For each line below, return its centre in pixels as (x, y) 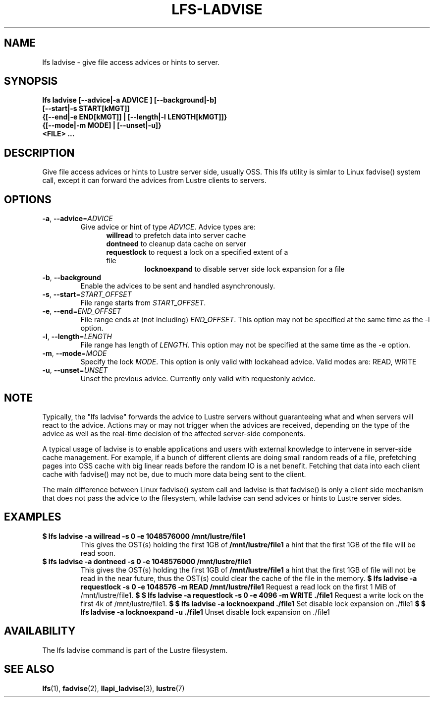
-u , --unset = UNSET (75, 370)
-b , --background (72, 278)
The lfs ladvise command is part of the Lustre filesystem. (135, 650)
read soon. (98, 553)
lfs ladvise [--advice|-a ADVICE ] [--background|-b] (130, 100)
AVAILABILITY (40, 631)
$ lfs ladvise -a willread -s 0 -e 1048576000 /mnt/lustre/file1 (144, 536)
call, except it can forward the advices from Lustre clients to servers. (154, 180)
